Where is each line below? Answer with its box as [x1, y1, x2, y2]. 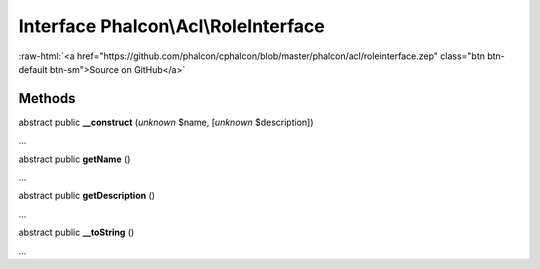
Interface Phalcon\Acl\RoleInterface [18, 15, 325, 37]
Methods [18, 90, 76, 107]
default [18, 63, 49, 75]
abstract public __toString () [18, 226, 135, 239]
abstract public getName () [18, 153, 131, 165]
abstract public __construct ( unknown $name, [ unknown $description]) [18, 116, 314, 128]
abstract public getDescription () [18, 190, 155, 202]
